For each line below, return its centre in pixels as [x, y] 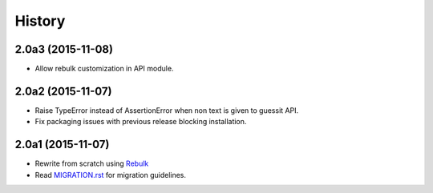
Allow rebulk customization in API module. [104, 69]
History [40, 21]
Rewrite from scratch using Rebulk [92, 163]
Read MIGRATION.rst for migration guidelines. [111, 175]
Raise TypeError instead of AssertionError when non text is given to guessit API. [167, 110]
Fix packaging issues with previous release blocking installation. [141, 122]
